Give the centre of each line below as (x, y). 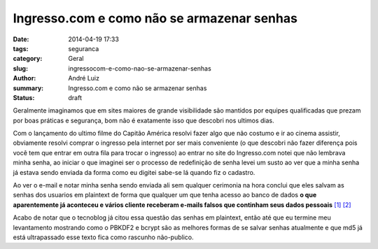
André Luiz (84, 78)
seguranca (84, 48)
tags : (21, 48)
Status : (24, 97)
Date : (21, 39)
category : (28, 59)
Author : (24, 78)
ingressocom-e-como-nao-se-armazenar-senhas (140, 68)
